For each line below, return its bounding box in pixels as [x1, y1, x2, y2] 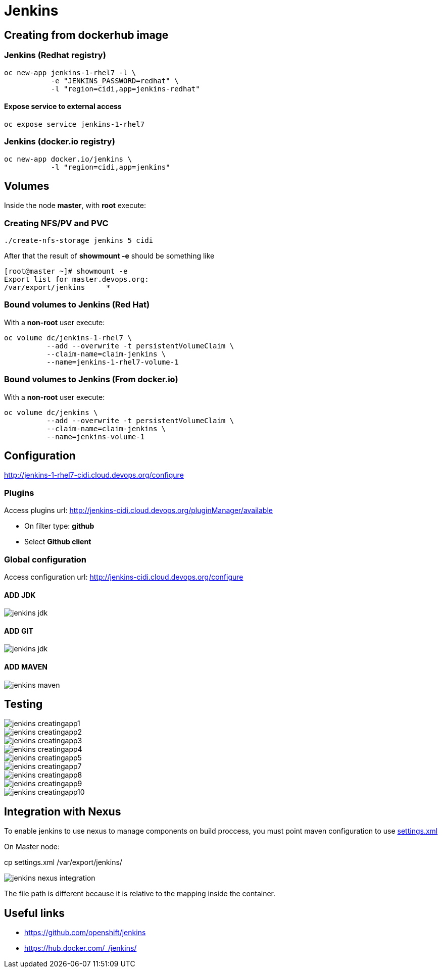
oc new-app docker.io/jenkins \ [4, 155, 132, 163]
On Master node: [4, 842, 60, 851]
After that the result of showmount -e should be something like [4, 251, 215, 261]
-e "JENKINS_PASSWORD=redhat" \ [51, 76, 179, 85]
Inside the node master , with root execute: [4, 201, 146, 210]
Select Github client [24, 537, 91, 546]
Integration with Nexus [4, 805, 121, 818]
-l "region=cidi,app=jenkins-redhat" [51, 84, 200, 93]
